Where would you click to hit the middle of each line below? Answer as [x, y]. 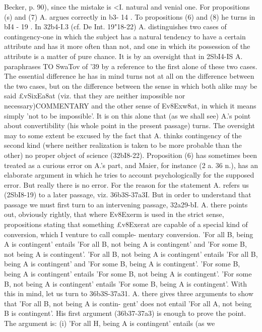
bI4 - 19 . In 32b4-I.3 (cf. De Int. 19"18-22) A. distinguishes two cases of [115, 26]
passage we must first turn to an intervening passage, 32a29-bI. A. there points [126, 204]
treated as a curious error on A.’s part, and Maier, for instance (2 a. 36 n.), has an [131, 165]
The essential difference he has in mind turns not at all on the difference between [129, 76]
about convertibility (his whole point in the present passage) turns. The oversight [130, 125]
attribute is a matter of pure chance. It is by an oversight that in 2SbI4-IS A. [123, 56]
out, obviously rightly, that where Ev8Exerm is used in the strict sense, [114, 214]
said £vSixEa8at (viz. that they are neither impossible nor [95, 96]
